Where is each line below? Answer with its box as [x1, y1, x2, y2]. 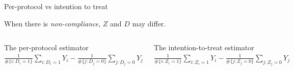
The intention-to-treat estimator [153, 42, 254, 53]
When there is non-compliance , [4, 18, 101, 28]
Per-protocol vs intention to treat [4, 1, 108, 11]
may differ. [132, 18, 166, 28]
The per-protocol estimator [4, 42, 89, 53]
